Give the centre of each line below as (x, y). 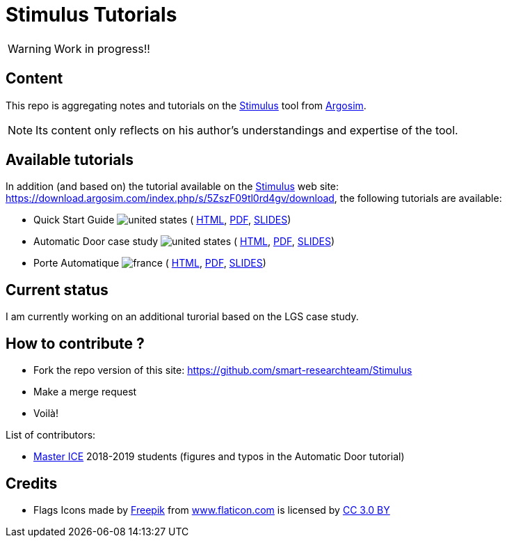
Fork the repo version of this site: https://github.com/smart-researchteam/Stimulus (223, 370)
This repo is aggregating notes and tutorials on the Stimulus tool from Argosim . (186, 105)
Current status (57, 290)
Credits (32, 483)
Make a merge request (85, 392)
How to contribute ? (75, 343)
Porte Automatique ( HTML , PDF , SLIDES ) (150, 263)
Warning (30, 48)
